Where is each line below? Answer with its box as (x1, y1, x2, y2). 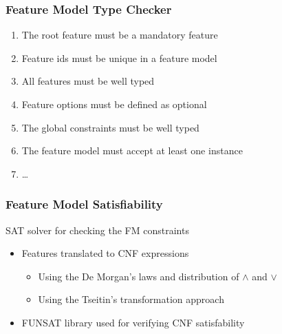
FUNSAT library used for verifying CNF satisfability (21, 315, 245, 329)
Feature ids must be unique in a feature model (21, 50, 217, 65)
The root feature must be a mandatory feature (21, 28, 218, 42)
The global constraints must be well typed (21, 120, 199, 134)
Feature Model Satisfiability (6, 196, 163, 213)
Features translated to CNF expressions (21, 246, 189, 260)
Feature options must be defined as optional (21, 97, 207, 111)
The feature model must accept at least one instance (21, 143, 243, 158)
